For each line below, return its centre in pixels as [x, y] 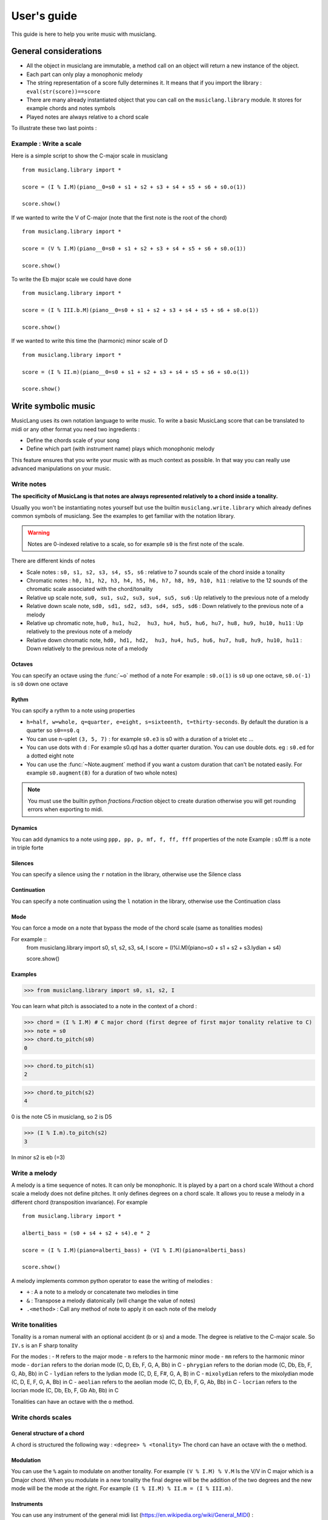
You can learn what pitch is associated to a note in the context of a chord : [104, 1006]
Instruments [27, 1504]
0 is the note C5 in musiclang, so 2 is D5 [62, 1117]
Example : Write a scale [46, 143]
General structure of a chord [48, 1433]
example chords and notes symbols [71, 108]
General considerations [57, 51]
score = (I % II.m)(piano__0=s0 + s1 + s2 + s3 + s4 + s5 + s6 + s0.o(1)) [136, 372]
